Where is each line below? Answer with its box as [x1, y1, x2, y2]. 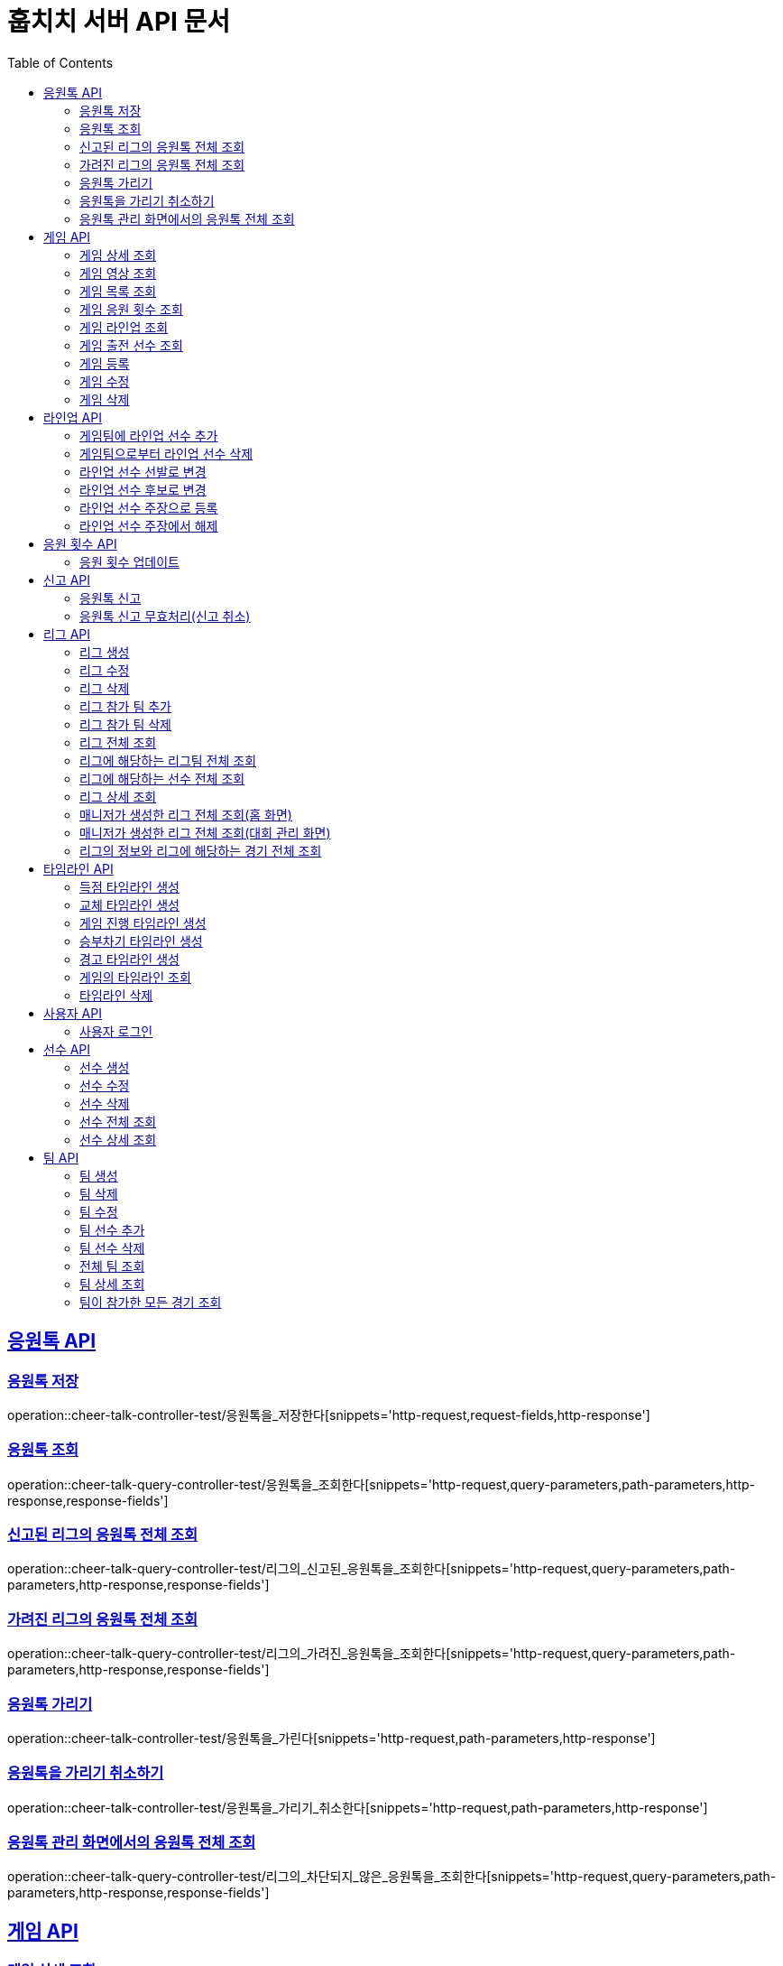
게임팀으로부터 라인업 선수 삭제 [79, 445, 253, 461]
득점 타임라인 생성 [79, 878, 180, 895]
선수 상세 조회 [79, 1131, 157, 1147]
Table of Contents [7, 54, 114, 70]
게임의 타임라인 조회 [79, 969, 191, 985]
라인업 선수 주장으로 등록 [79, 499, 218, 515]
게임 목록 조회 [79, 283, 157, 299]
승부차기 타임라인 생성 [79, 932, 203, 949]
